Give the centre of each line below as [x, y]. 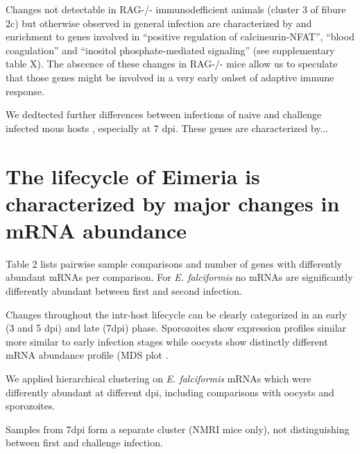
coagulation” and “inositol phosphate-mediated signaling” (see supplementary [170, 50]
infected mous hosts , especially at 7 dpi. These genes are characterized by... [167, 128]
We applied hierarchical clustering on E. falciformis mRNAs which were [158, 378]
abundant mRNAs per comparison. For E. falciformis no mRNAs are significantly [179, 277]
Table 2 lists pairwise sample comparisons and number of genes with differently [174, 263]
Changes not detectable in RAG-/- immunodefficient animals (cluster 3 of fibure [176, 9]
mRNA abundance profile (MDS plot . [87, 355]
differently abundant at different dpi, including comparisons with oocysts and [170, 392]
